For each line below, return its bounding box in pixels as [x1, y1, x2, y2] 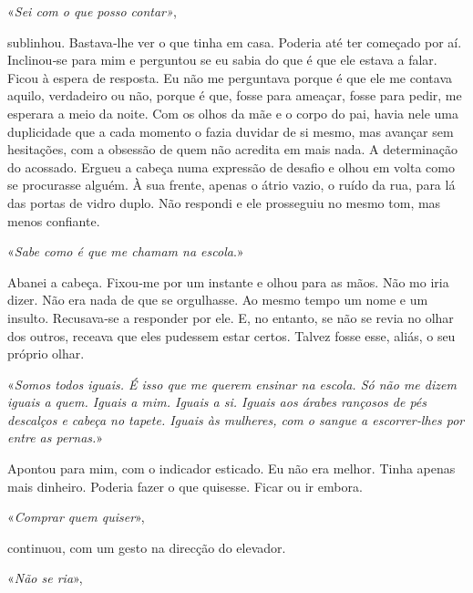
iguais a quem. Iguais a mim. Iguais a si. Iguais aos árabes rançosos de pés [7, 392, 427, 411]
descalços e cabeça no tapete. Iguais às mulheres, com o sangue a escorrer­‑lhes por [7, 410, 465, 429]
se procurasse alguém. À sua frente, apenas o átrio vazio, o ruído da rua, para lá [7, 175, 456, 194]
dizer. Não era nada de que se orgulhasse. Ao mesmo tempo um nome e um [7, 290, 428, 309]
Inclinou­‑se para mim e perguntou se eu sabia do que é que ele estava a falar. [7, 50, 437, 69]
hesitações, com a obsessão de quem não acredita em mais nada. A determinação [7, 140, 458, 159]
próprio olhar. [7, 344, 85, 363]
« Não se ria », [7, 568, 83, 588]
